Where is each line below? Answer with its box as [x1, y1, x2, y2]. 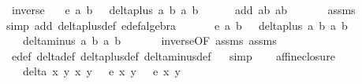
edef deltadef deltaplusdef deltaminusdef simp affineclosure [11, 47, 335, 64]
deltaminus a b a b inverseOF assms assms [22, 32, 277, 49]
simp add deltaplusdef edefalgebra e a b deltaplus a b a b [6, 16, 348, 33]
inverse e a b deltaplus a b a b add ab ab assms [11, 2, 356, 17]
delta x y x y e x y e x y [22, 63, 181, 79]
